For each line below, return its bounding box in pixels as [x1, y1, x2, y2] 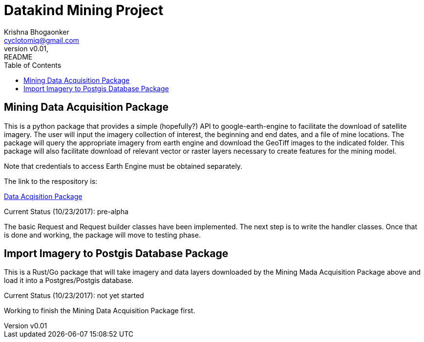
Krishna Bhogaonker [4, 27, 69, 36]
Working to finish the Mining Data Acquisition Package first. [4, 306, 195, 315]
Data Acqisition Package [4, 192, 83, 201]
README [4, 52, 33, 61]
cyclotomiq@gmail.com [4, 36, 79, 44]
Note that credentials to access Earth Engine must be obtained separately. [4, 161, 243, 170]
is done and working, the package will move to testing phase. [4, 230, 201, 239]
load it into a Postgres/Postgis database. [4, 276, 134, 285]
